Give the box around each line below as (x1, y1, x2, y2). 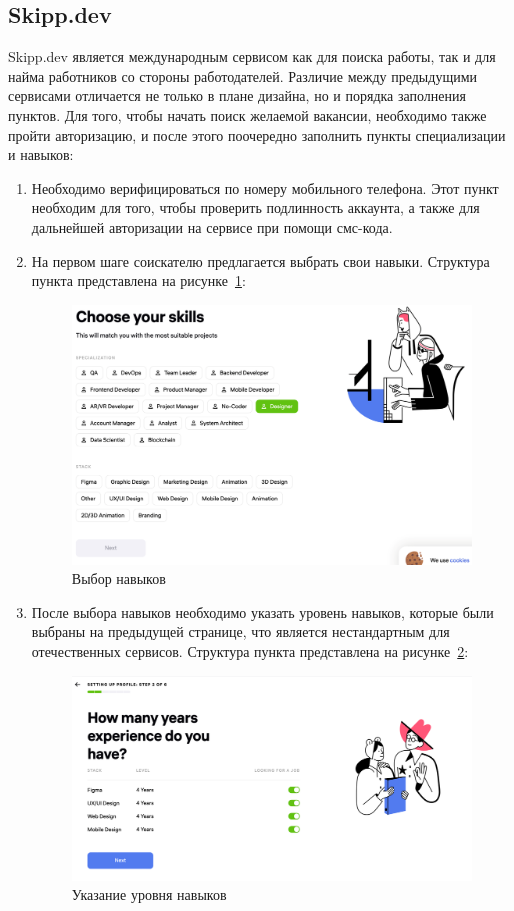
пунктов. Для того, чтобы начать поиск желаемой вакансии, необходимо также (8, 104, 487, 125)
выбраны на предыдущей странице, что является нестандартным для (31, 621, 450, 642)
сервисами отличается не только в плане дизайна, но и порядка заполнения (8, 85, 466, 106)
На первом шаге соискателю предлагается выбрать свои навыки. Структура (31, 250, 490, 271)
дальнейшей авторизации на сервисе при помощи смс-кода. (31, 216, 393, 237)
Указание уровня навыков (71, 884, 227, 905)
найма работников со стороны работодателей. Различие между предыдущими (8, 65, 478, 86)
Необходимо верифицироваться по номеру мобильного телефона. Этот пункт (31, 177, 499, 198)
